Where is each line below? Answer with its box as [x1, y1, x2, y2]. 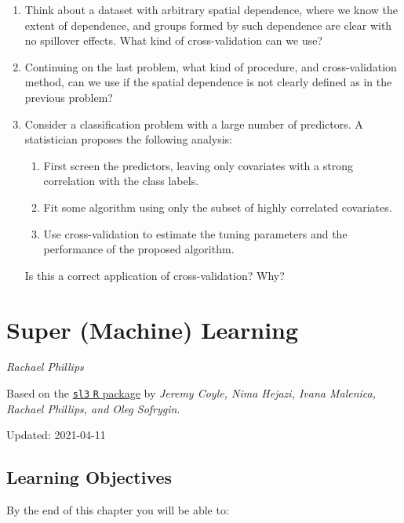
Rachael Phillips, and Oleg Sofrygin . [6, 400, 180, 416]
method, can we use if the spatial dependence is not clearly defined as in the [24, 74, 392, 90]
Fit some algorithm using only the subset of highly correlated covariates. [43, 198, 392, 215]
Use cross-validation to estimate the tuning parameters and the [43, 225, 348, 242]
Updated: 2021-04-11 [6, 427, 106, 443]
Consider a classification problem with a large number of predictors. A [24, 115, 363, 132]
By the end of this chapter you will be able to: [6, 502, 229, 518]
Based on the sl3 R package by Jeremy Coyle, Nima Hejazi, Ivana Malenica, [6, 385, 377, 401]
